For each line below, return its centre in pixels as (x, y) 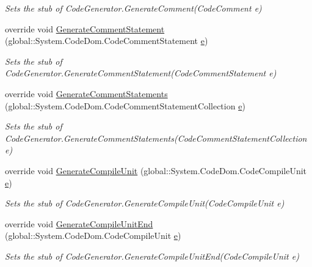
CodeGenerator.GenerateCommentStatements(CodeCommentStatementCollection (156, 138)
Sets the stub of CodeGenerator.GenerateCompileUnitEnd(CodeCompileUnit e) (152, 256)
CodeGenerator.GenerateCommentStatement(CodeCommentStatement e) (141, 73)
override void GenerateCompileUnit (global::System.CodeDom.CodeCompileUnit (156, 170)
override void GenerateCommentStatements (86, 93)
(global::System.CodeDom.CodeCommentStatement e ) (107, 41)
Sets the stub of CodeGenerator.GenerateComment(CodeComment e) (133, 8)
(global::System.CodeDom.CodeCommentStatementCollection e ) (125, 105)
